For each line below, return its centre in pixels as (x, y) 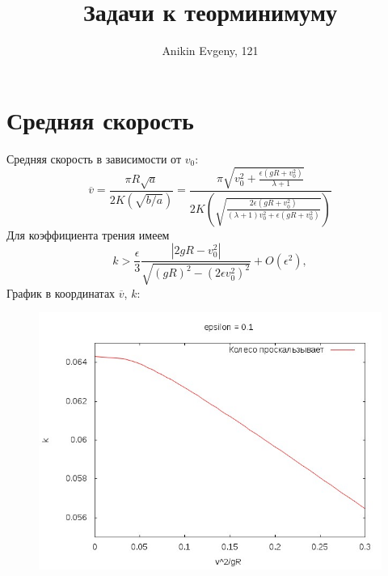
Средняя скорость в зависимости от (94, 158)
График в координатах (61, 292)
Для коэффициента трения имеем (88, 234)
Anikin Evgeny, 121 (210, 51)
